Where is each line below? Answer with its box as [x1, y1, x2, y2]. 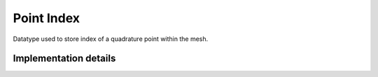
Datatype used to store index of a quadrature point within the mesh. [13, 35, 209, 43]
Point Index [13, 10, 80, 26]
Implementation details [13, 53, 116, 65]
